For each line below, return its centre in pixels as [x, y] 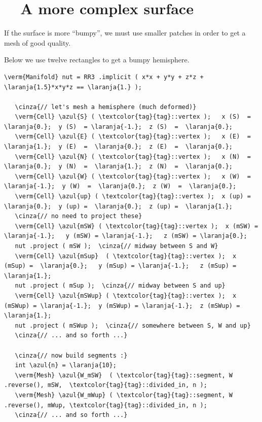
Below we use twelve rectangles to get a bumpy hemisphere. [97, 60]
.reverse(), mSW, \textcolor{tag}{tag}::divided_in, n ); [106, 385]
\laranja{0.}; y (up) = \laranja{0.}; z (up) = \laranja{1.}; [119, 206]
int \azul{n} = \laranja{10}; [66, 365]
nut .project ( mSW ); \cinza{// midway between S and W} [117, 246]
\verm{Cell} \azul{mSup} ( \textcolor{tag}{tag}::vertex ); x [126, 256]
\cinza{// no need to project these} [79, 216]
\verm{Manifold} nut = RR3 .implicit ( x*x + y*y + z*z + [104, 77]
